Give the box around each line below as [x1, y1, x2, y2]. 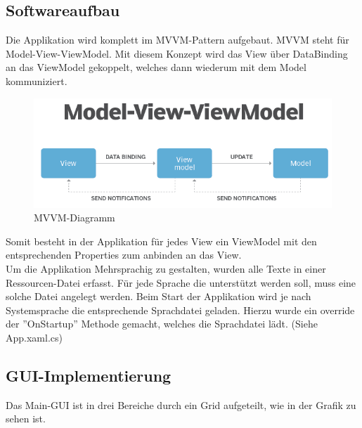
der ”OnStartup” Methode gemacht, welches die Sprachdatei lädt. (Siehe [6, 316, 318, 331]
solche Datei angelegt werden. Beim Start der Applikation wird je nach [6, 289, 311, 304]
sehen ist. [6, 411, 46, 426]
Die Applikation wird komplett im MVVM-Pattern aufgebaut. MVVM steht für [6, 32, 349, 47]
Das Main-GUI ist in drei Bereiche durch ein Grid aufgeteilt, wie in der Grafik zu [6, 397, 356, 412]
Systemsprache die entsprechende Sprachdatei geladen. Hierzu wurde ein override [6, 302, 355, 317]
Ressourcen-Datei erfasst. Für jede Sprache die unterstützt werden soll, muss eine [6, 275, 356, 290]
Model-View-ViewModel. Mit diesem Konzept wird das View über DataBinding [6, 46, 348, 60]
